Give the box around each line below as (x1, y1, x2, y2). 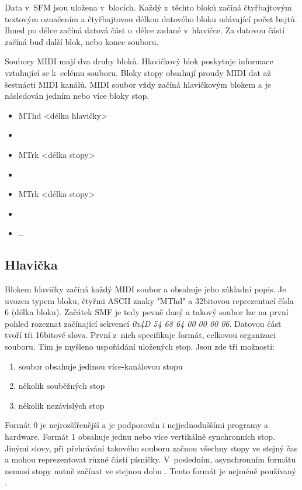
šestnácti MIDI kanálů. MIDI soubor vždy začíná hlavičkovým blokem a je (5, 78, 272, 90)
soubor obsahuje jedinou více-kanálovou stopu (18, 360, 183, 372)
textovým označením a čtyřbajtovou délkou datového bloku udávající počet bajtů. (5, 12, 297, 25)
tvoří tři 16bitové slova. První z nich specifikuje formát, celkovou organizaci (5, 329, 276, 341)
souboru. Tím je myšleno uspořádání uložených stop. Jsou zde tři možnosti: (5, 340, 275, 353)
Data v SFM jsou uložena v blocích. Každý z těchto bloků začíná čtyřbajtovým (5, 1, 292, 13)
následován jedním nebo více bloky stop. (5, 89, 150, 102)
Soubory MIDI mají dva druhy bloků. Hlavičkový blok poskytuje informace (5, 55, 273, 67)
